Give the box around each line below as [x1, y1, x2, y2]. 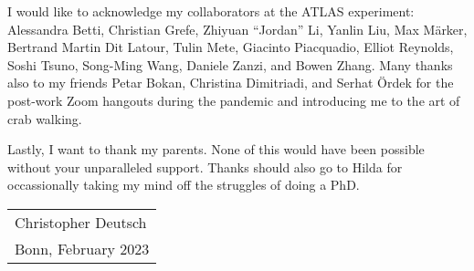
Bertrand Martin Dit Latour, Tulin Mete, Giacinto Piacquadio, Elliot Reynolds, [7, 37, 454, 57]
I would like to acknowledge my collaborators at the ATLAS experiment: [7, 2, 415, 20]
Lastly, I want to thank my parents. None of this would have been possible [7, 140, 425, 159]
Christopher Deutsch [15, 211, 147, 233]
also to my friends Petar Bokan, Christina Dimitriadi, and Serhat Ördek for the [7, 73, 454, 92]
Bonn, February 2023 [15, 237, 150, 259]
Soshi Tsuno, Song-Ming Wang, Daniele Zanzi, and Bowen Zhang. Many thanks [7, 55, 453, 74]
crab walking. [7, 109, 82, 128]
